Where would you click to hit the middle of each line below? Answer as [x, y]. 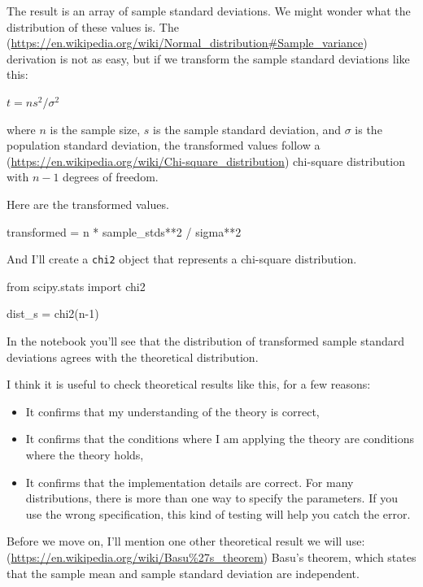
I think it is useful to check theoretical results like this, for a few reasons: [189, 384]
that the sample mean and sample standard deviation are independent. [183, 573]
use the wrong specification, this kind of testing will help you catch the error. [218, 513]
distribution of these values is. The [93, 26]
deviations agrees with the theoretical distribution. [133, 357]
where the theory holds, [85, 454]
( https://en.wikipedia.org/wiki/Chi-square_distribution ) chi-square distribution [206, 161]
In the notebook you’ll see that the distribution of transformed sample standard [206, 340]
